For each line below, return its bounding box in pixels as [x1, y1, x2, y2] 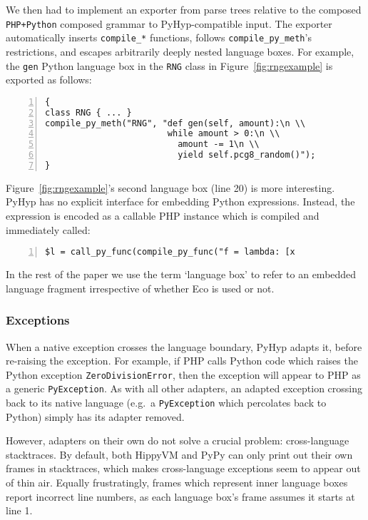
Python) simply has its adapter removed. [6, 409, 185, 424]
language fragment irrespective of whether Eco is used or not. [6, 280, 275, 295]
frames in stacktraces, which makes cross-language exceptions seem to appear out [6, 461, 361, 476]
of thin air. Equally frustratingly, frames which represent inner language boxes [6, 475, 348, 490]
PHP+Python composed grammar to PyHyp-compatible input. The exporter [6, 16, 332, 31]
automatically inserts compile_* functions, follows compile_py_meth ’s [6, 30, 312, 45]
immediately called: [6, 222, 91, 237]
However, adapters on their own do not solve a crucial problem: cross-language [6, 433, 349, 448]
